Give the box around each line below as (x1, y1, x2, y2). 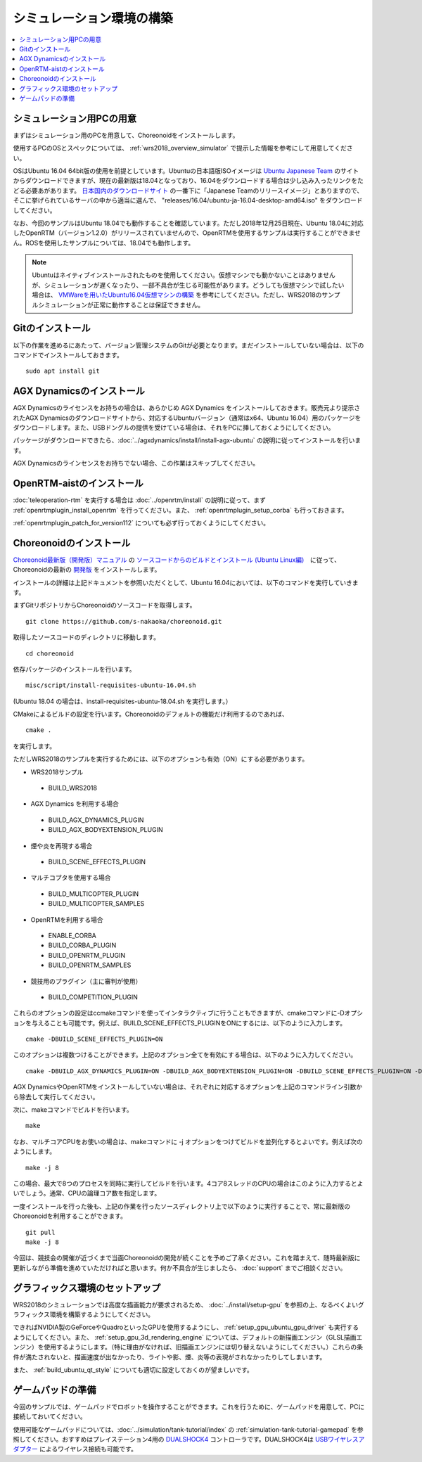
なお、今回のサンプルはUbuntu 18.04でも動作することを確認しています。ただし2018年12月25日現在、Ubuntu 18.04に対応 (13, 219, 364, 227)
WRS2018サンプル (30, 767, 84, 776)
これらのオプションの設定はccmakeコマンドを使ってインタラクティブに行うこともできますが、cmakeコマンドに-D (13, 1009, 345, 1018)
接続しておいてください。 (13, 1412, 87, 1421)
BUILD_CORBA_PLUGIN (48, 941, 117, 949)
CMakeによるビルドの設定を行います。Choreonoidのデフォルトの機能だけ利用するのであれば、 (13, 710, 288, 719)
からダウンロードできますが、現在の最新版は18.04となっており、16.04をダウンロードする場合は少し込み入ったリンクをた (13, 177, 364, 185)
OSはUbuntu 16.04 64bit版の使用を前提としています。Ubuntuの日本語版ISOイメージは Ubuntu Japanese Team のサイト (13, 166, 359, 175)
